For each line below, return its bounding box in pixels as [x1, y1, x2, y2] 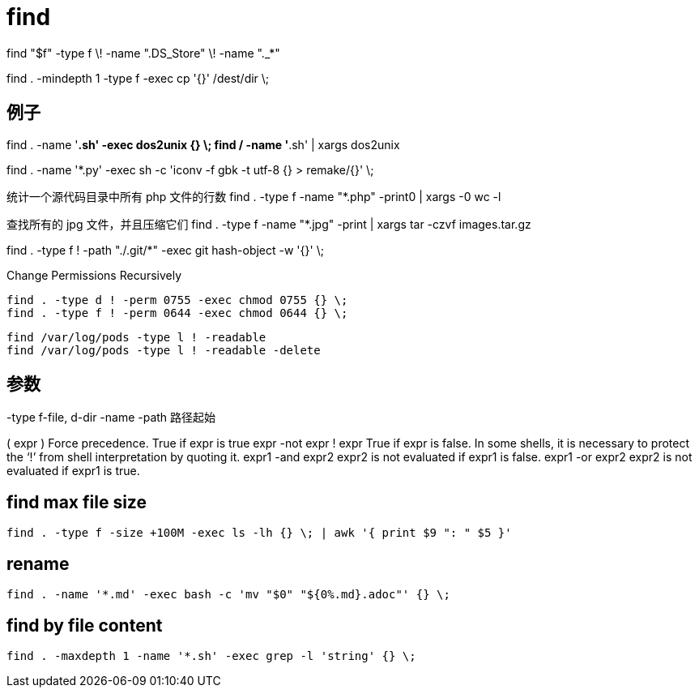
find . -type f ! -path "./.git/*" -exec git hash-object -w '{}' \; [6, 242, 324, 257]
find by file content [6, 615, 163, 636]
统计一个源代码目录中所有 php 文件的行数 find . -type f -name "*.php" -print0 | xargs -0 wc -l [6, 189, 501, 203]
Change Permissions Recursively [6, 268, 182, 282]
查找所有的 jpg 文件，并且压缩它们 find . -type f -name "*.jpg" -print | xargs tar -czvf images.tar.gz [6, 216, 531, 231]
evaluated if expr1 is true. [6, 464, 140, 478]
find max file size [6, 491, 147, 512]
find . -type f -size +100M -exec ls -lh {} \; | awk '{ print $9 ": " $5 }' [6, 526, 512, 540]
